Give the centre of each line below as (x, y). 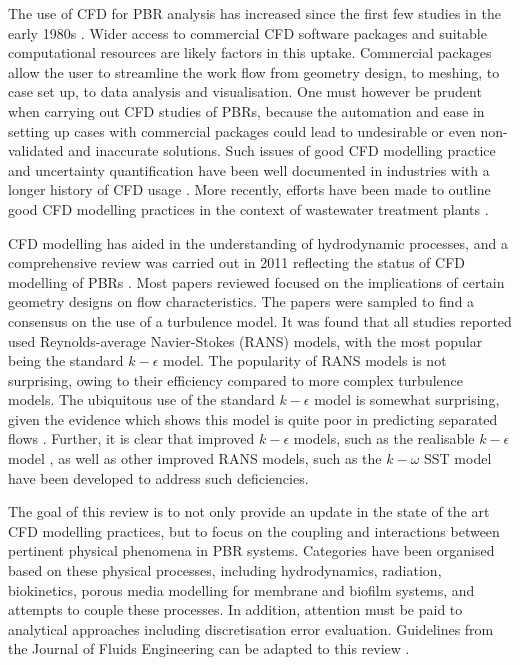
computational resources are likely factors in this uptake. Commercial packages (250, 52)
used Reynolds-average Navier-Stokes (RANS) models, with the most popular (245, 340)
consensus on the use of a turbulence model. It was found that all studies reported (260, 320)
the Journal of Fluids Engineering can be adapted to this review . (209, 648)
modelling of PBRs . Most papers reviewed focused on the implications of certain (256, 281)
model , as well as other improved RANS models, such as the (195, 458)
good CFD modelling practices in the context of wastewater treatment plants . (248, 208)
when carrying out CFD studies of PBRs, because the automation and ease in (246, 110)
